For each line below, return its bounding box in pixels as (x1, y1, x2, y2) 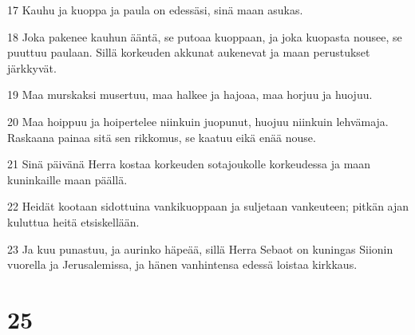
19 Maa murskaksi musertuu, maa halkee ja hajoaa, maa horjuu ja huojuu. (7, 86, 373, 103)
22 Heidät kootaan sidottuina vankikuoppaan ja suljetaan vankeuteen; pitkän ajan (7, 198, 409, 215)
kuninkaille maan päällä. (7, 171, 128, 187)
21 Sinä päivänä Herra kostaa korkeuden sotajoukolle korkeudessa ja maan (7, 156, 371, 172)
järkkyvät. (7, 59, 57, 76)
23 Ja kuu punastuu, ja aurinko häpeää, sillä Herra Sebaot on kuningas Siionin (7, 240, 393, 257)
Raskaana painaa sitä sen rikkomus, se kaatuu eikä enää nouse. (7, 128, 316, 145)
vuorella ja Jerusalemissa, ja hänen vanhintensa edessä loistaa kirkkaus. (7, 256, 358, 273)
